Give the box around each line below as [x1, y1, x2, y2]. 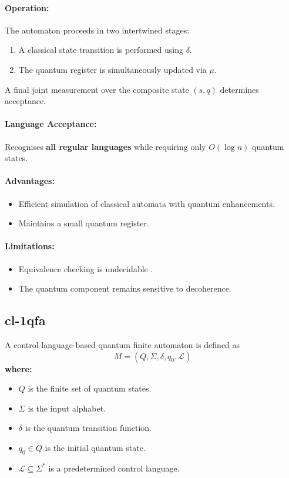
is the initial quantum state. [45, 441, 146, 453]
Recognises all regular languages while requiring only [5, 140, 206, 152]
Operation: [5, 1, 49, 14]
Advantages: [5, 175, 55, 187]
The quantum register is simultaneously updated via [18, 63, 207, 75]
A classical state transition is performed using [18, 44, 183, 56]
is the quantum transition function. [25, 422, 152, 434]
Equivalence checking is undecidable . [18, 262, 153, 275]
